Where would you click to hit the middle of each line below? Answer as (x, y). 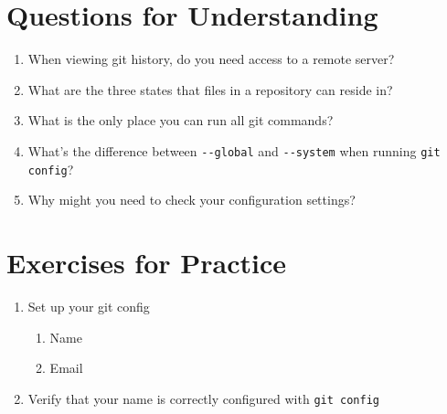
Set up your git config (89, 306)
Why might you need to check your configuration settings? (192, 200)
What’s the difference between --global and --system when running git (234, 150)
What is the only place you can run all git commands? (181, 120)
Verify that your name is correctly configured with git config (203, 398)
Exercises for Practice (147, 262)
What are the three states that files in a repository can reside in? (210, 89)
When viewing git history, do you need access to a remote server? (211, 59)
